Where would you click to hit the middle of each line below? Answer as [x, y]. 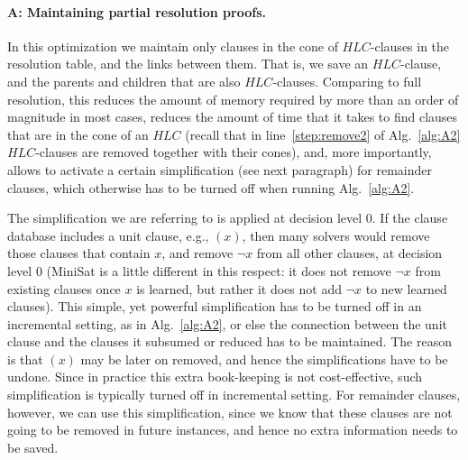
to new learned [406, 288]
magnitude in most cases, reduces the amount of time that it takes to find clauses [233, 117]
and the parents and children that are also [124, 81]
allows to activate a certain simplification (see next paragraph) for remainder [220, 169]
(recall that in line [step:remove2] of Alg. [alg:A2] [323, 134]
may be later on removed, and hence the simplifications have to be [264, 359]
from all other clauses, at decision [349, 253]
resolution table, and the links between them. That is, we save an [188, 64]
